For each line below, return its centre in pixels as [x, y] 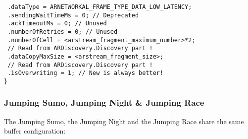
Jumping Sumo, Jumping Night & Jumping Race [104, 103]
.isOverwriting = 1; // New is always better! [86, 73]
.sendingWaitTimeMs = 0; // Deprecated [73, 15]
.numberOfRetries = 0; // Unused [63, 32]
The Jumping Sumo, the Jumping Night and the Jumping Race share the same [124, 121]
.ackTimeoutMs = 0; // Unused [57, 24]
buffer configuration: [35, 131]
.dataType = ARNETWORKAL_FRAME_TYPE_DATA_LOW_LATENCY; [100, 7]
